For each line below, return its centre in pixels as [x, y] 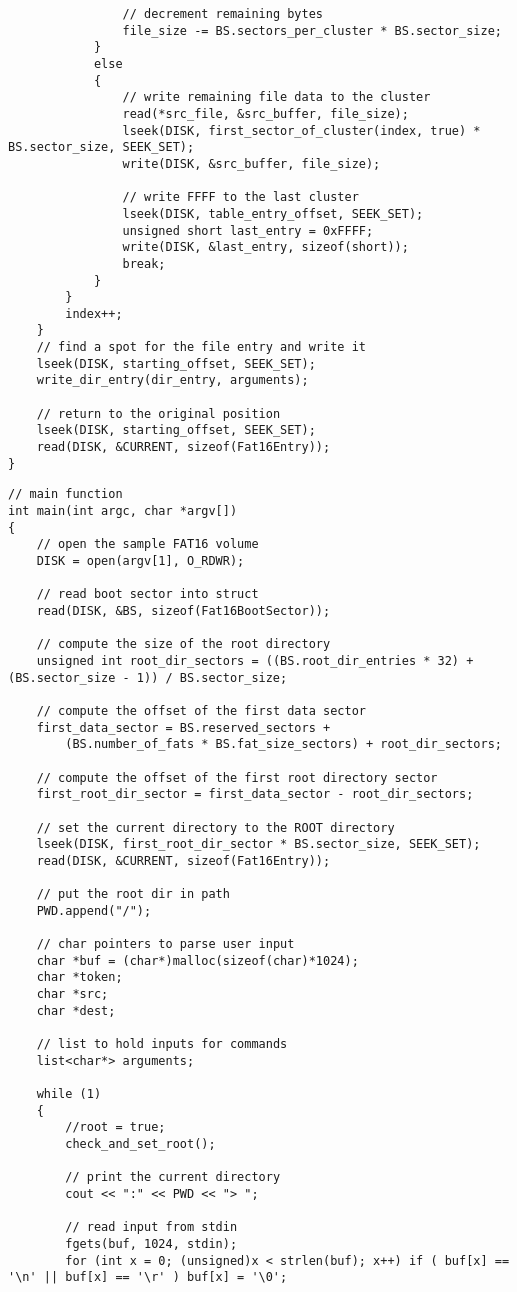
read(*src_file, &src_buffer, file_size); [265, 113]
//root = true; [115, 1127]
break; [144, 263]
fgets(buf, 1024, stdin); [151, 1243]
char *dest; [76, 1010]
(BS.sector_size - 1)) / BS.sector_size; [148, 677]
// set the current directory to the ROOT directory [215, 827]
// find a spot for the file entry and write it [201, 347]
